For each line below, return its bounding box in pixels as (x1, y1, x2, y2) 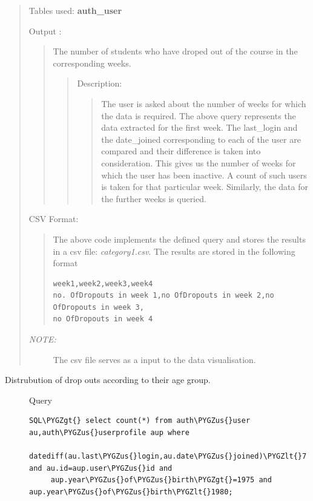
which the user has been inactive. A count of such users (101, 168, 307, 181)
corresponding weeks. (53, 56, 131, 69)
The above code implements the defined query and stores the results (53, 232, 306, 245)
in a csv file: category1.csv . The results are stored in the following (53, 244, 295, 257)
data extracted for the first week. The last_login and (101, 121, 298, 134)
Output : (28, 24, 62, 37)
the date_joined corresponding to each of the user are (101, 133, 301, 145)
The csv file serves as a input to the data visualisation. (53, 353, 256, 365)
